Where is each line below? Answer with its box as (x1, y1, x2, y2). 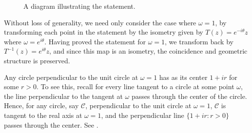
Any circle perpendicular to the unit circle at (4, 72, 138, 82)
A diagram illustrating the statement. (23, 1, 136, 11)
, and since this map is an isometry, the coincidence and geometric (49, 46, 248, 56)
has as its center (159, 72, 208, 82)
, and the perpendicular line (101, 110, 184, 120)
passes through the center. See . (4, 119, 98, 130)
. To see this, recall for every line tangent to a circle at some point (37, 81, 234, 92)
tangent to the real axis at (4, 110, 82, 120)
